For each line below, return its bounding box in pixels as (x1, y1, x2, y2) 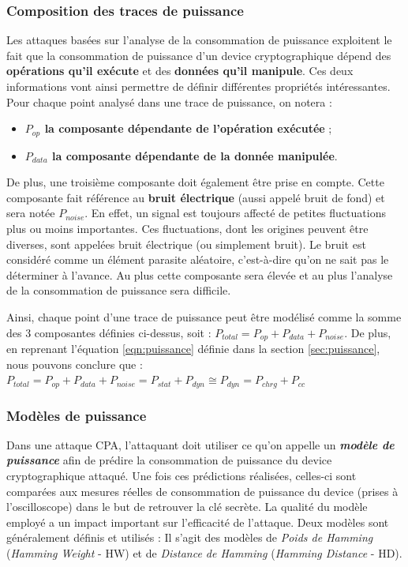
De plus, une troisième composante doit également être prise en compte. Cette (6, 174, 384, 190)
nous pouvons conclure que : (6, 355, 143, 372)
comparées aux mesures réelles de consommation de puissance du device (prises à (6, 483, 399, 499)
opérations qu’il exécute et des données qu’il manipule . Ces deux (6, 62, 354, 79)
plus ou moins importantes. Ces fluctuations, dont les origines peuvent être (6, 220, 369, 237)
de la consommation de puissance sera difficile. (6, 282, 231, 299)
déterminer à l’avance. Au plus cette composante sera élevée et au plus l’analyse (6, 266, 393, 283)
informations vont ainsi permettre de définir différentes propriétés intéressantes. (6, 78, 391, 94)
